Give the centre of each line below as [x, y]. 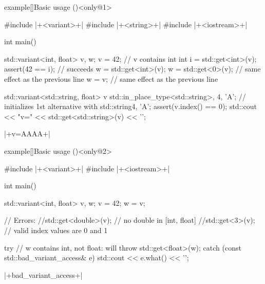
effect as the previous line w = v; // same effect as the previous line [111, 78]
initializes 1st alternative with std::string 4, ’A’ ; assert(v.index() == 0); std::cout [130, 106]
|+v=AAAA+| [27, 134]
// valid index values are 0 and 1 [56, 230]
